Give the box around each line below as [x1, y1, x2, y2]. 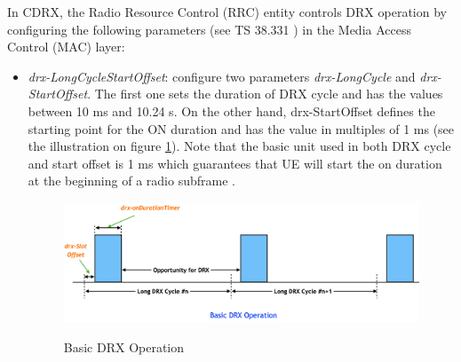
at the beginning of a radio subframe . [28, 171, 235, 190]
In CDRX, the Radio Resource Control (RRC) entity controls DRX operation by [7, 3, 447, 20]
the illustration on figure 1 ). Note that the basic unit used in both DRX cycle [28, 137, 451, 155]
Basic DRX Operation [63, 337, 185, 356]
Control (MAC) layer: [7, 37, 125, 56]
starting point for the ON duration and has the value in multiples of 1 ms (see [28, 119, 455, 138]
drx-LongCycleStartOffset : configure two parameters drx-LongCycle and [28, 67, 416, 85]
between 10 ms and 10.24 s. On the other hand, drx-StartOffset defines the [28, 101, 435, 120]
